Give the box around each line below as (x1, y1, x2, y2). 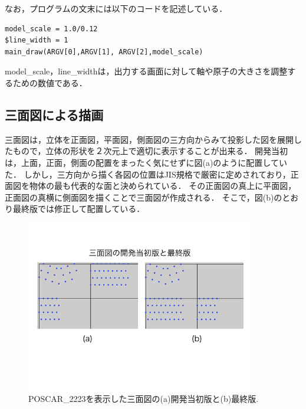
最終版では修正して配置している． (12, 202, 145, 215)
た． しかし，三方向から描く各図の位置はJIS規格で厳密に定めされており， (5, 168, 291, 180)
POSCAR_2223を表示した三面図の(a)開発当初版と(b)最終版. (28, 392, 259, 405)
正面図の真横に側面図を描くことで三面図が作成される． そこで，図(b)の (5, 191, 282, 203)
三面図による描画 (5, 105, 104, 123)
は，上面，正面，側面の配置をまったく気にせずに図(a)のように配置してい (5, 156, 287, 168)
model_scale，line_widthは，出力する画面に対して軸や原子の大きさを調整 (5, 65, 288, 77)
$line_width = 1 (5, 36, 68, 45)
